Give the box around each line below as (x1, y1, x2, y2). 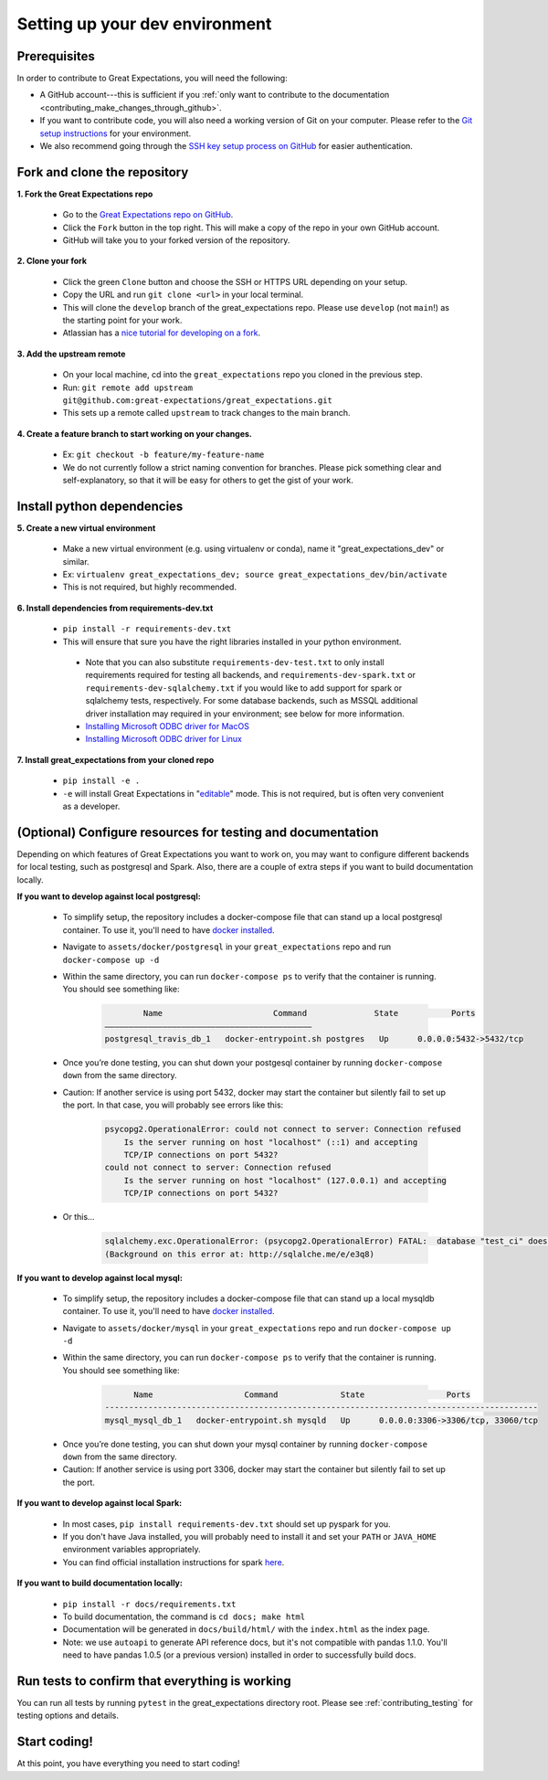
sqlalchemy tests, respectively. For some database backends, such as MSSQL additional (85, 695, 418, 706)
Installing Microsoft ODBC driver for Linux (85, 734, 242, 745)
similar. (62, 556, 90, 567)
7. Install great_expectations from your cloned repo (16, 754, 215, 765)
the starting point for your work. (62, 315, 183, 326)
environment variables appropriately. (62, 1544, 201, 1555)
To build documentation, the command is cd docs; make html (62, 1611, 306, 1622)
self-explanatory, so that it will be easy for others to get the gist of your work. (62, 474, 353, 485)
